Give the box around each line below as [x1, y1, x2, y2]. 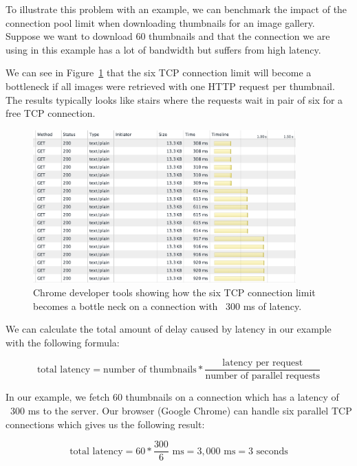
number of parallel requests [205, 371, 321, 381]
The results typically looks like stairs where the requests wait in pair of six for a [6, 92, 343, 107]
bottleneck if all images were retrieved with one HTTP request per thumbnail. [6, 78, 335, 93]
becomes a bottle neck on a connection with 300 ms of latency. [33, 298, 302, 313]
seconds [256, 446, 288, 456]
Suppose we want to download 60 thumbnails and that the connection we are [6, 29, 330, 43]
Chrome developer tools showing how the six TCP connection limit [33, 285, 316, 300]
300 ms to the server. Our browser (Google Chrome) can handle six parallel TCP [10, 403, 352, 418]
